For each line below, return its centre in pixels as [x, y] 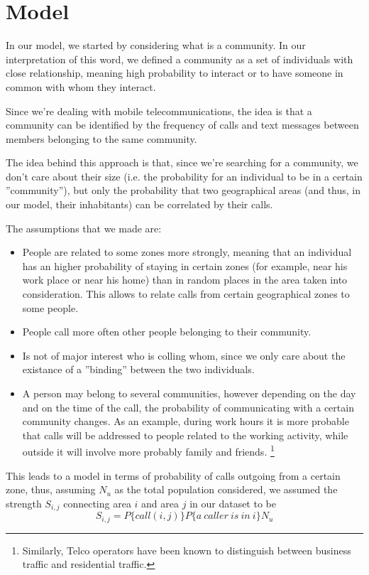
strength [24, 503]
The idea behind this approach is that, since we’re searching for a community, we [182, 162]
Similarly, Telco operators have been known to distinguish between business [187, 550]
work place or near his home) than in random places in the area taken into [185, 280]
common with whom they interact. [81, 86]
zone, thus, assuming [51, 489]
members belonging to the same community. [101, 138]
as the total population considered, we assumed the [226, 489]
